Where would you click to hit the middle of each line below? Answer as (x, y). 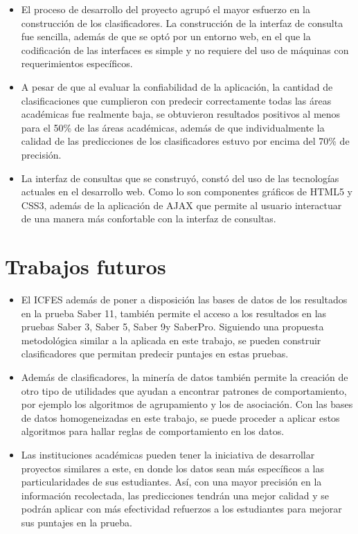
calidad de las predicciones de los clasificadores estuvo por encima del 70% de (185, 141)
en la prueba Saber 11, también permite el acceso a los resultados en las (174, 313)
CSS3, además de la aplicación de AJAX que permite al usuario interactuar (181, 205)
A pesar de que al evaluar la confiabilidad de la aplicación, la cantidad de (177, 86)
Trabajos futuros (86, 266)
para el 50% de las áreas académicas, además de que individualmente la (173, 127)
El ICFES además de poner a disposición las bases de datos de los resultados (184, 300)
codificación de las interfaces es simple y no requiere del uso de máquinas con (185, 50)
